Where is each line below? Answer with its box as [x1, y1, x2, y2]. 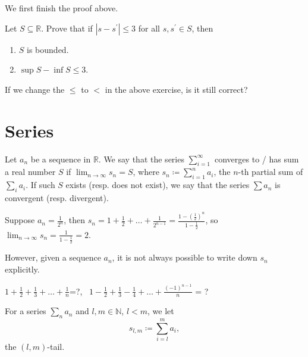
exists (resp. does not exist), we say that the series [65, 178, 250, 191]
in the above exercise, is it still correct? [105, 83, 248, 95]
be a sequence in [30, 152, 91, 165]
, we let [147, 305, 174, 317]
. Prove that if [41, 21, 93, 34]
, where [133, 165, 159, 178]
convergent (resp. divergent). [5, 191, 109, 203]
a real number [5, 165, 56, 178]
